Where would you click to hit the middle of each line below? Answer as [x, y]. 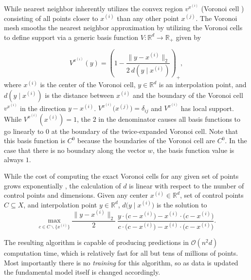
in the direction [43, 108]
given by [188, 37]
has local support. [207, 108]
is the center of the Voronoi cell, [88, 84]
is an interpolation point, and [203, 84]
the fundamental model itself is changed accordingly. [82, 272]
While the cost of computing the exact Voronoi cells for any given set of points [121, 176]
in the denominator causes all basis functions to [170, 119]
